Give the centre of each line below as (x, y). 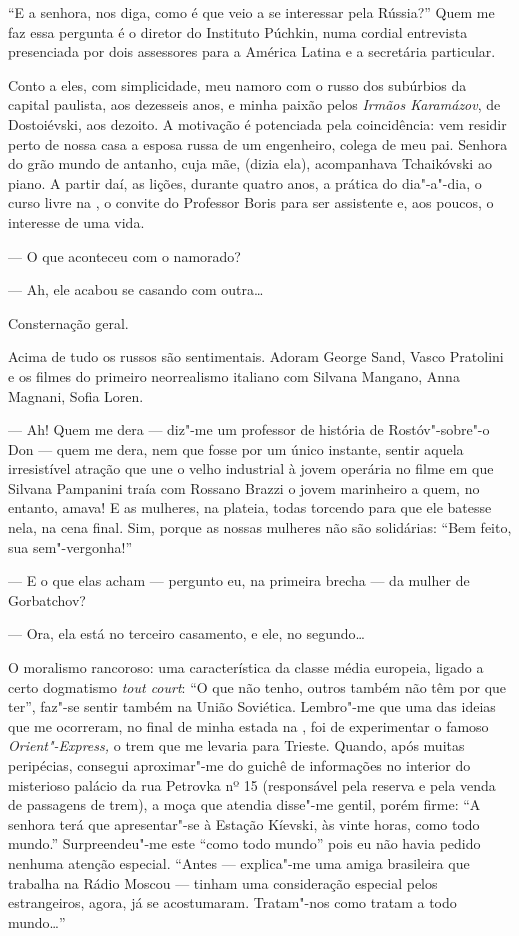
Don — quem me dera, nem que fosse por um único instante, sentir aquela (236, 448)
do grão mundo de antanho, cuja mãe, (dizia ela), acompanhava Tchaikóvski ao (250, 163)
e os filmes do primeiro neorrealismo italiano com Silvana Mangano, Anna (234, 375)
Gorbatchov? (47, 599)
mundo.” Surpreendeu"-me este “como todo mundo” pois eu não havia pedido (244, 843)
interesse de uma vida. (76, 221)
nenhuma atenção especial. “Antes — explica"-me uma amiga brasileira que (239, 862)
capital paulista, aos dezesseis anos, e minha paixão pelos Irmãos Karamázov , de (254, 104)
